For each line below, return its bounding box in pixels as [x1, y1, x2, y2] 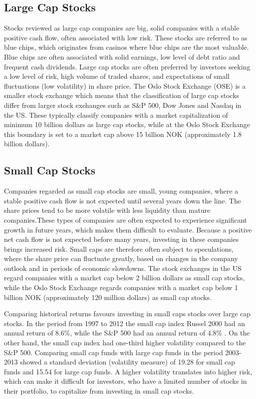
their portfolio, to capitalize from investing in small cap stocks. [4, 386, 194, 396]
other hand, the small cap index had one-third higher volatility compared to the [4, 337, 246, 348]
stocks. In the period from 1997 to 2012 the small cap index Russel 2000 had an [4, 318, 245, 328]
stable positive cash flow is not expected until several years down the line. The [4, 195, 241, 205]
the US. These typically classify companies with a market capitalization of [4, 109, 228, 120]
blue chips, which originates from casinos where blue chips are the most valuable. [4, 42, 249, 52]
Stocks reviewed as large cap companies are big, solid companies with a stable [4, 23, 239, 33]
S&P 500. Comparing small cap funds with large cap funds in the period [4, 347, 223, 357]
